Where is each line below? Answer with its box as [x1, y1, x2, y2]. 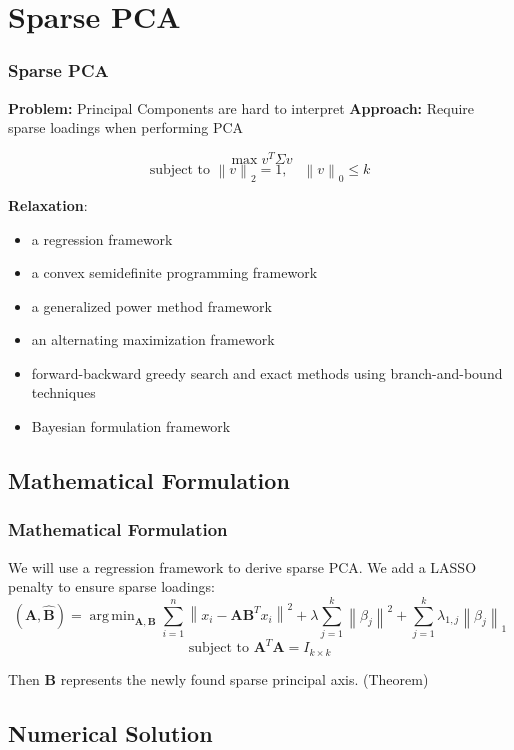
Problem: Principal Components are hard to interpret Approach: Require [8, 97, 475, 118]
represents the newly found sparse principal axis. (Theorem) [60, 668, 429, 689]
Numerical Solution [8, 717, 213, 748]
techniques [31, 382, 96, 403]
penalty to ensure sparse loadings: [8, 576, 215, 597]
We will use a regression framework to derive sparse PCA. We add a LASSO [8, 556, 477, 577]
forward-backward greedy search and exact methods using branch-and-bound [31, 362, 503, 383]
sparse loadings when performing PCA [8, 117, 244, 138]
